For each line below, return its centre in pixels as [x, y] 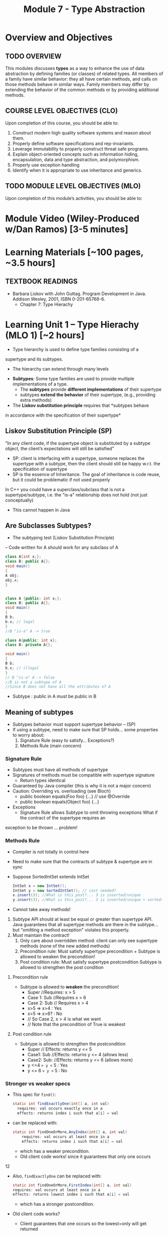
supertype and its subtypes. [34, 359]
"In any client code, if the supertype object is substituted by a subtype [78, 443]
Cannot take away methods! [41, 910]
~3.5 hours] [30, 263]
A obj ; [12, 575]
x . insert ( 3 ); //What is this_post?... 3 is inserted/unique [76, 895]
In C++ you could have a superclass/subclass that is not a [65, 489]
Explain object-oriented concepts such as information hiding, [75, 154]
